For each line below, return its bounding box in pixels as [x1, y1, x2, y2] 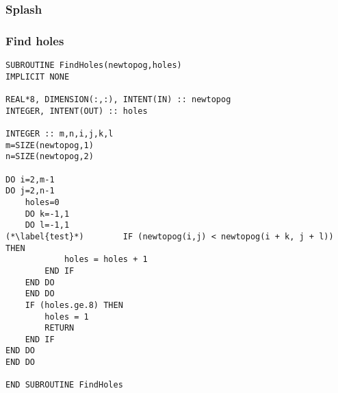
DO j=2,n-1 [5, 186, 55, 196]
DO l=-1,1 [25, 220, 70, 230]
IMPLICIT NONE [5, 71, 70, 82]
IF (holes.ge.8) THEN [25, 300, 123, 310]
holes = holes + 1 [64, 254, 148, 265]
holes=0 [25, 197, 60, 207]
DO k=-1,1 [25, 209, 70, 219]
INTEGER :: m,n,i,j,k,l [5, 129, 114, 139]
